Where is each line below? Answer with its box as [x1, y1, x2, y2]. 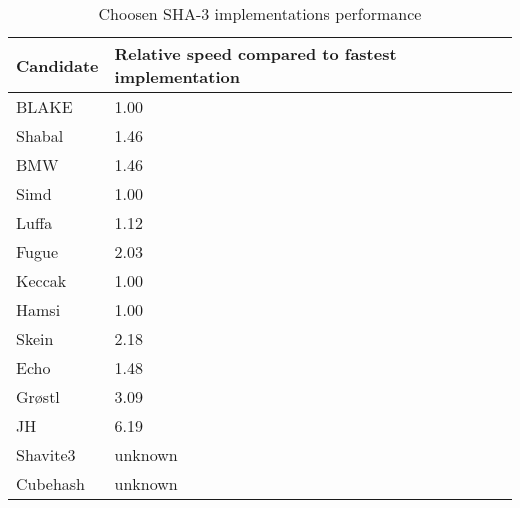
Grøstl [16, 385, 60, 408]
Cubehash [16, 472, 85, 495]
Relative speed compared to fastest [114, 42, 397, 65]
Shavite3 [16, 443, 76, 466]
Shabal [16, 124, 64, 147]
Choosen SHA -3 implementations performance [98, 2, 422, 25]
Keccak [16, 269, 67, 292]
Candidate [16, 53, 99, 77]
